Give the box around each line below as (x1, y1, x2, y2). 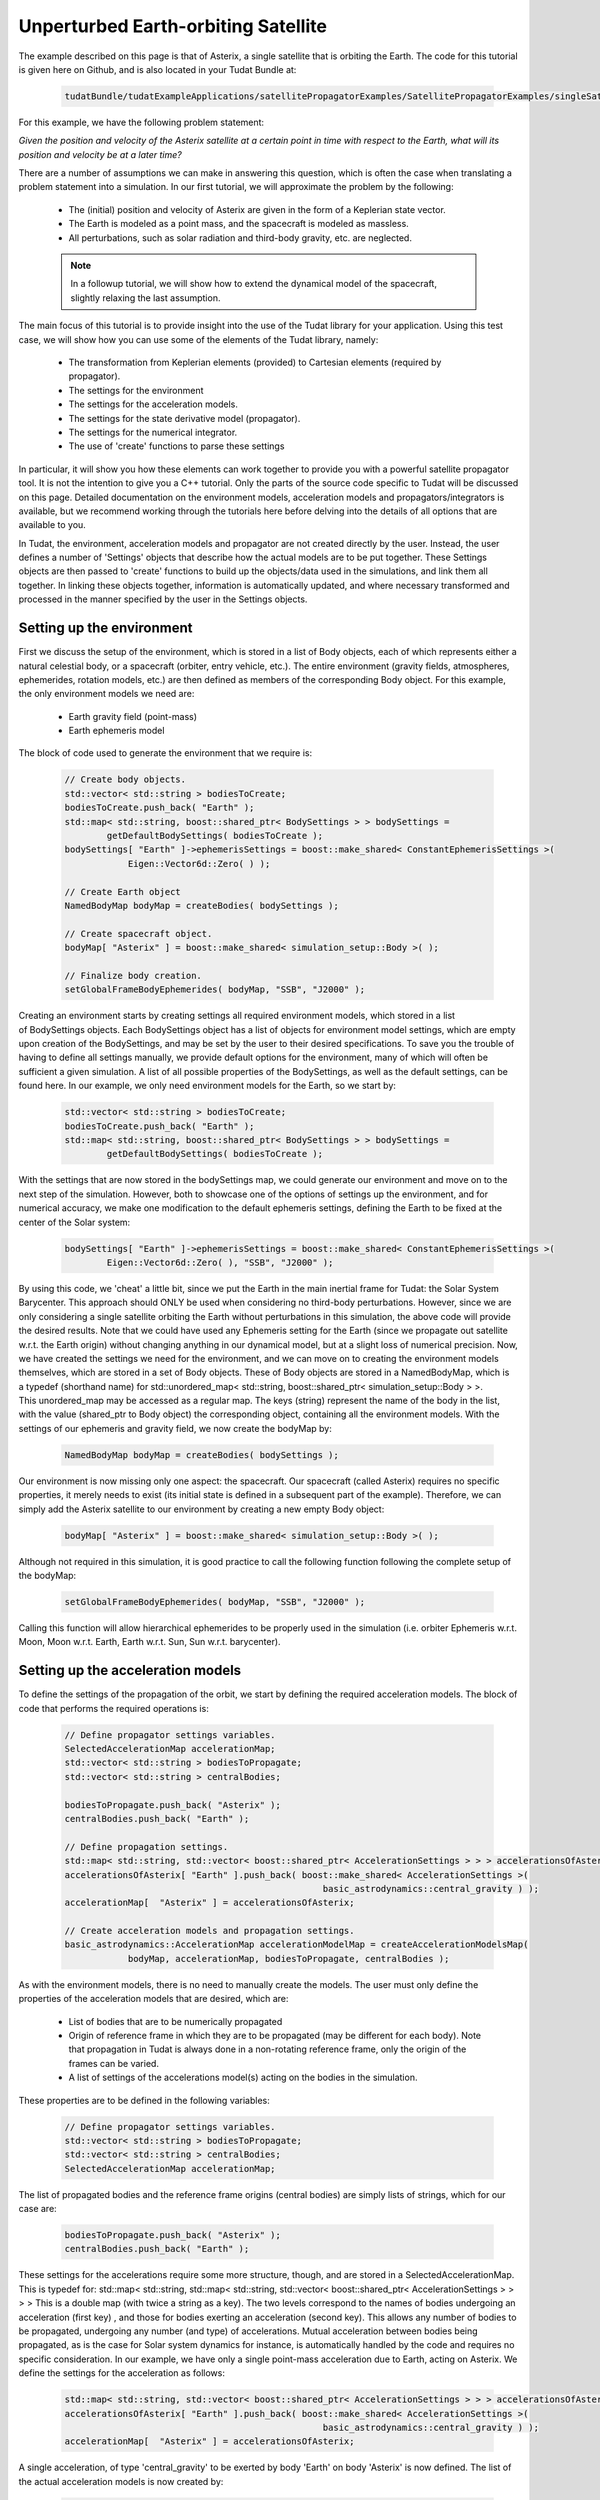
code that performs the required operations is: (18, 1702, 209, 1714)
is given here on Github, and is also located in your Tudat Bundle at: (18, 63, 297, 75)
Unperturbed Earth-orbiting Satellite (18, 15, 327, 37)
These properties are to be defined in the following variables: (18, 2094, 270, 2106)
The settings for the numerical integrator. (68, 426, 238, 438)
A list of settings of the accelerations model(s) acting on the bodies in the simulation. (68, 2071, 418, 2084)
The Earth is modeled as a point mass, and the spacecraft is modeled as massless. (68, 218, 409, 230)
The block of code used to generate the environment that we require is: (18, 747, 313, 759)
